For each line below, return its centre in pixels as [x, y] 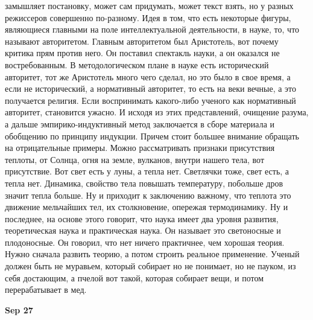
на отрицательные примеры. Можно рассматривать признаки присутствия [140, 148]
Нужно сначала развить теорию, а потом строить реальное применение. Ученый [152, 254]
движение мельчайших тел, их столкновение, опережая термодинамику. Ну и [147, 207]
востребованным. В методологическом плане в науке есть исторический [137, 64]
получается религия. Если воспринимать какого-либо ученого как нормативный [150, 100]
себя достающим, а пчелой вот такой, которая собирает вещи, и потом [134, 277]
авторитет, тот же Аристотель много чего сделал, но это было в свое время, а [148, 76]
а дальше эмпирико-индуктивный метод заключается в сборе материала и [140, 123]
